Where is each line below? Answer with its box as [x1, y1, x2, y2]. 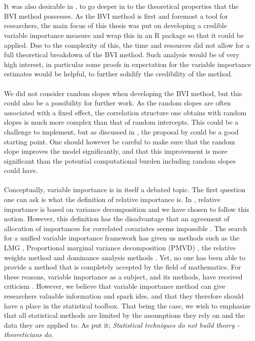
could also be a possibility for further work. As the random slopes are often [4, 98, 231, 108]
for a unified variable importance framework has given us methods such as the [4, 233, 240, 243]
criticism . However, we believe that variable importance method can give [4, 281, 225, 291]
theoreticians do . [4, 329, 53, 340]
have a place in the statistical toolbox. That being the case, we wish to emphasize [4, 300, 251, 310]
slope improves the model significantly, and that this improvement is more [4, 146, 227, 156]
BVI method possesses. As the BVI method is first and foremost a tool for [4, 10, 228, 21]
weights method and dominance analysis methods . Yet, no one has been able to [4, 252, 246, 262]
